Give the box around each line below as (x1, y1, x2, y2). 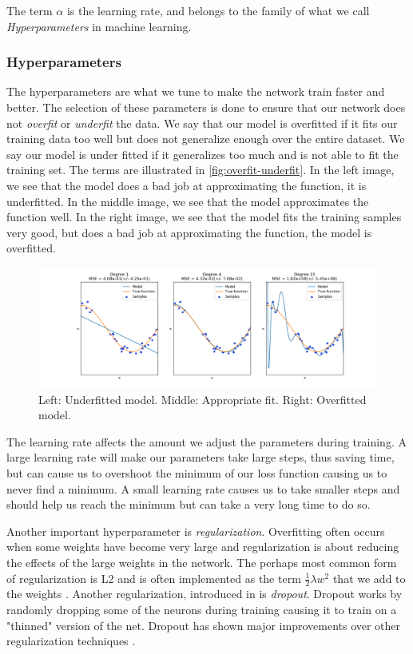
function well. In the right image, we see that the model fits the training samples (6, 208, 402, 225)
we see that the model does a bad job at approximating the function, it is (6, 176, 367, 193)
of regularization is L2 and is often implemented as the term (6, 569, 301, 586)
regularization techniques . (6, 632, 136, 649)
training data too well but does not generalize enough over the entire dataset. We (6, 130, 405, 147)
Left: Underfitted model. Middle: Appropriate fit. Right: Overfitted (38, 390, 367, 407)
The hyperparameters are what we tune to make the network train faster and (6, 83, 385, 100)
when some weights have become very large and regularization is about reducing (6, 538, 399, 555)
